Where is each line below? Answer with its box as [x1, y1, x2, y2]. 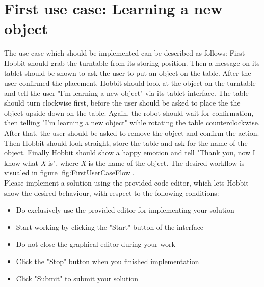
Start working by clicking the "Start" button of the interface [16, 221, 204, 232]
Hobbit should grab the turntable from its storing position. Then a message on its [4, 57, 260, 68]
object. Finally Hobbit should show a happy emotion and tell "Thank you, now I [4, 147, 255, 158]
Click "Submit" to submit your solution [16, 273, 139, 283]
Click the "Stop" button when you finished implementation [16, 256, 199, 266]
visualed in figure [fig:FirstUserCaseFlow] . [4, 167, 135, 178]
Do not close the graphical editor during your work [16, 239, 175, 249]
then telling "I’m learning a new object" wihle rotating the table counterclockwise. [4, 117, 260, 128]
